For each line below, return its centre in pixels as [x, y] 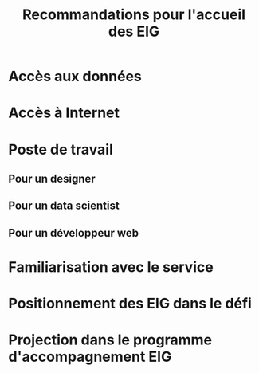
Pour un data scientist [64, 206]
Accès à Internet [64, 113]
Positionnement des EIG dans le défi [130, 304]
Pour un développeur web [74, 233]
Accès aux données [75, 77]
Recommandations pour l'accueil [134, 15]
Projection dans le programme [110, 340]
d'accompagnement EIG [90, 357]
